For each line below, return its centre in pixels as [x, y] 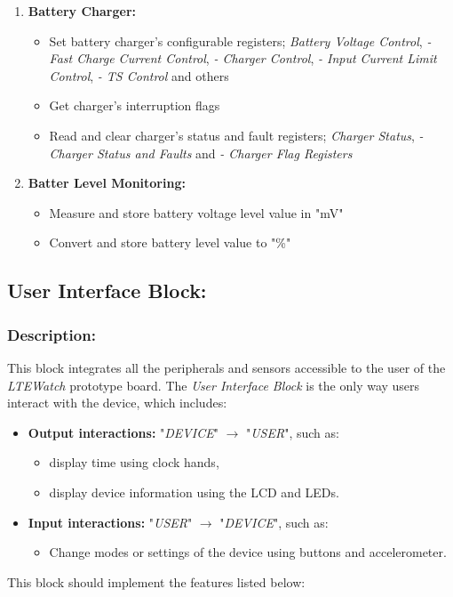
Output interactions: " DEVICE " [123, 432]
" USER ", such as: [292, 432]
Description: [52, 334]
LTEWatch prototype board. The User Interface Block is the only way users [214, 385]
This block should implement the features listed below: [156, 581]
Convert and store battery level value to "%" [170, 242]
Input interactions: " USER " [110, 522]
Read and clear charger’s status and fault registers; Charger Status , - [236, 135]
